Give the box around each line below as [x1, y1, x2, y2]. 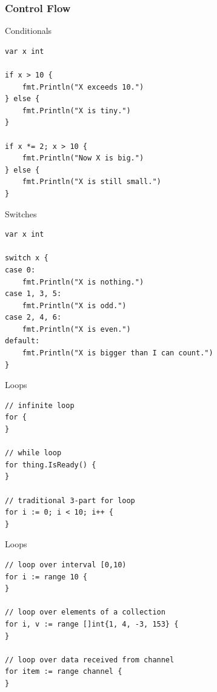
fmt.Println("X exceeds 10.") [22, 82, 144, 91]
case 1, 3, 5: [5, 289, 62, 298]
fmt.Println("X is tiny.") [22, 106, 131, 115]
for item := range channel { [5, 667, 122, 676]
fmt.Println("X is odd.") [22, 301, 127, 310]
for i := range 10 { [5, 572, 88, 581]
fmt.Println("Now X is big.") [22, 154, 144, 163]
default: [5, 337, 40, 346]
